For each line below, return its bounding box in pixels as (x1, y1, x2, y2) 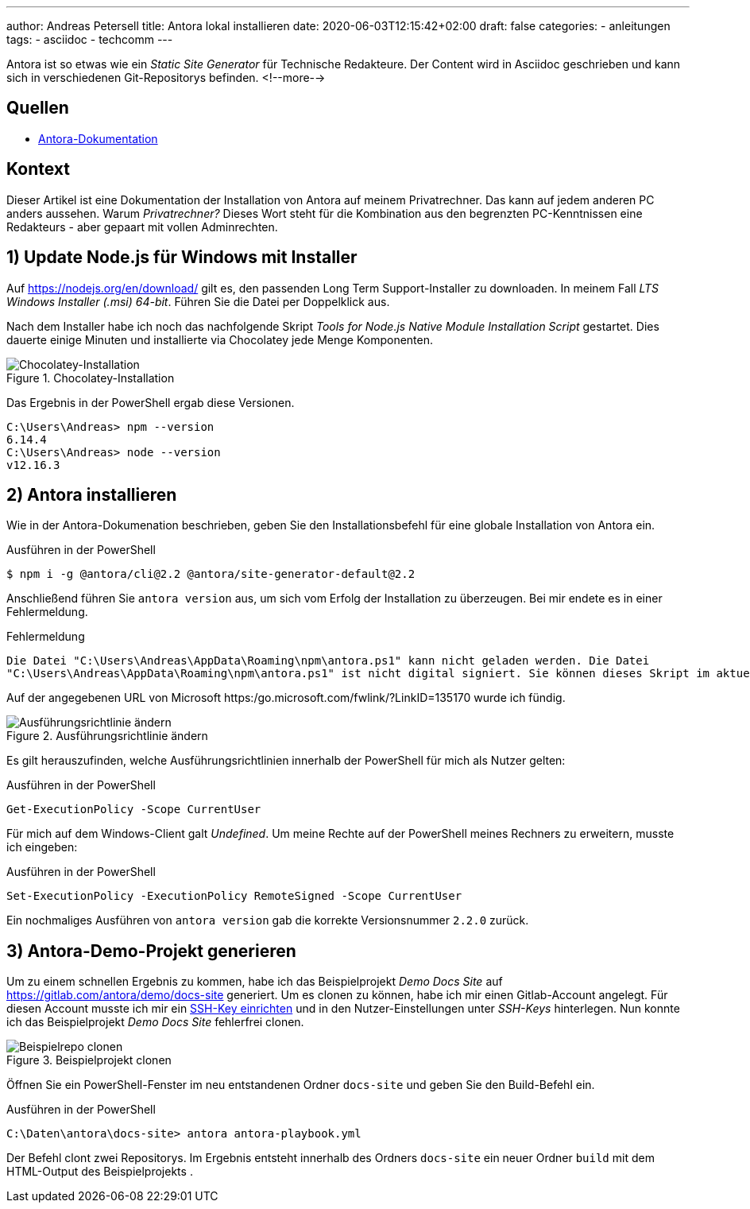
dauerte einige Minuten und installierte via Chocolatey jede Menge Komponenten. (6, 332, 434, 347)
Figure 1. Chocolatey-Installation (6, 370, 175, 385)
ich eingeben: (6, 840, 78, 854)
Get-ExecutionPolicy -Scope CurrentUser (6, 803, 261, 816)
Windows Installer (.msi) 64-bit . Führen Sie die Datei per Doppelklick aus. (6, 294, 390, 308)
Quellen (6, 98, 69, 118)
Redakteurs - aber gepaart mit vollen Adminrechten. (6, 219, 278, 234)
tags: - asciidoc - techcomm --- (6, 33, 173, 46)
